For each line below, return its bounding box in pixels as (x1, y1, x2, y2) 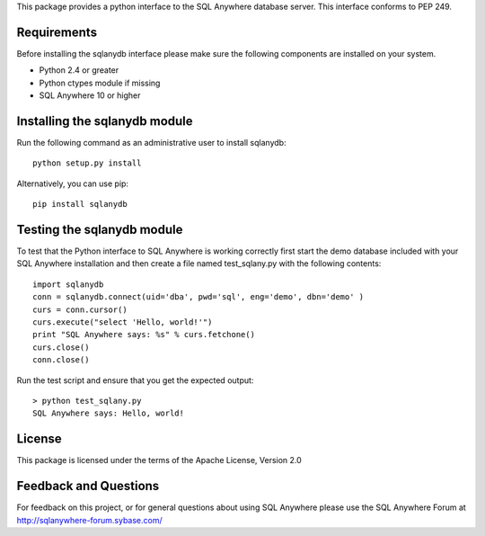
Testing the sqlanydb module (16, 221, 183, 237)
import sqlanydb (32, 279, 104, 290)
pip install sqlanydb (32, 199, 128, 210)
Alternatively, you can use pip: (16, 178, 129, 189)
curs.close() (32, 342, 90, 353)
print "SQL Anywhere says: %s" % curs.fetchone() (32, 329, 256, 340)
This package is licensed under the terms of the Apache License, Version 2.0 (16, 455, 303, 466)
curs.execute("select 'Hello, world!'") (32, 317, 213, 327)
